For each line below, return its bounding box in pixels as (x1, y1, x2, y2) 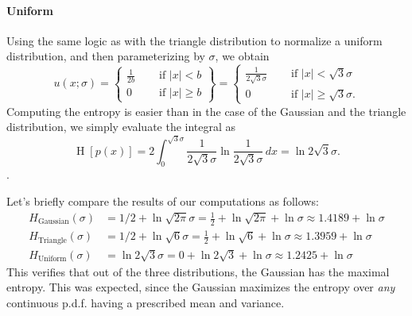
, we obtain (215, 48, 270, 64)
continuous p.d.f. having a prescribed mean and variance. (6, 294, 285, 310)
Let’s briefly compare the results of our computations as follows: (6, 192, 319, 209)
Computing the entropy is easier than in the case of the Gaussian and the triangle (6, 102, 406, 119)
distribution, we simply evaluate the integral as (6, 118, 236, 135)
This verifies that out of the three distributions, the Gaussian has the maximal (6, 263, 390, 279)
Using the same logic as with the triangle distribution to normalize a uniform (6, 32, 383, 48)
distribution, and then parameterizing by (6, 48, 205, 64)
